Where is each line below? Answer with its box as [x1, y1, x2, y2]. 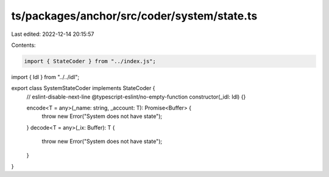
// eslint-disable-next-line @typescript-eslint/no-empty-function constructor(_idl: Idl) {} [26, 93, 246, 100]
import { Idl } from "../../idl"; [11, 73, 80, 80]
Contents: [11, 41, 36, 49]
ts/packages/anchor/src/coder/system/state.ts [11, 9, 258, 23]
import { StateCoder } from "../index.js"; [24, 58, 157, 64]
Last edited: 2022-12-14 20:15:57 [11, 30, 94, 38]
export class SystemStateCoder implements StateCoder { [11, 85, 155, 92]
